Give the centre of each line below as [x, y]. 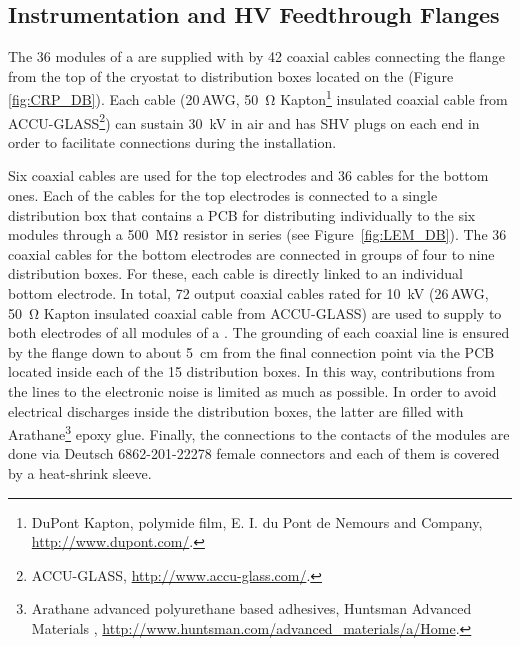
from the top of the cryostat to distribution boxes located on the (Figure [231, 75]
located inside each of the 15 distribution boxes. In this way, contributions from [252, 371]
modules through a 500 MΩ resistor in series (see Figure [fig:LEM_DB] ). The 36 [257, 234]
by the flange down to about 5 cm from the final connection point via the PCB [251, 351]
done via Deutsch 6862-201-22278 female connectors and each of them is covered [254, 453]
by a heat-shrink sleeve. [80, 473]
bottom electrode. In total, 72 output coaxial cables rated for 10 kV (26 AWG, [248, 293]
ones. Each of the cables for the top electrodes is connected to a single [223, 195]
